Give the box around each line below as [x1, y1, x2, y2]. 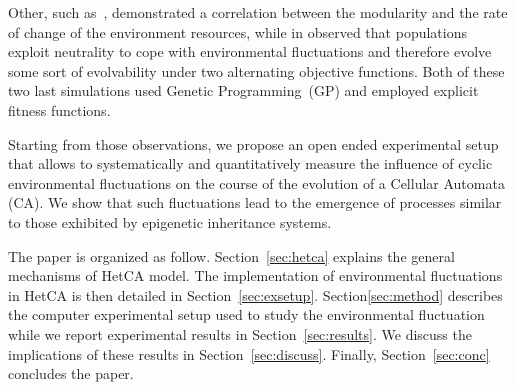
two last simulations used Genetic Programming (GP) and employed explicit [8, 80, 479, 101]
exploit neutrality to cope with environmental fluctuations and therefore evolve [8, 41, 492, 62]
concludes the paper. [8, 363, 134, 384]
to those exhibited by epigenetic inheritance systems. [8, 211, 332, 232]
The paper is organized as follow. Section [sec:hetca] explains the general [8, 245, 455, 266]
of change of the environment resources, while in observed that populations [8, 21, 467, 42]
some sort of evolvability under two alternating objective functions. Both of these [8, 60, 505, 81]
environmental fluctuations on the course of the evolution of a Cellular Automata [8, 172, 505, 193]
